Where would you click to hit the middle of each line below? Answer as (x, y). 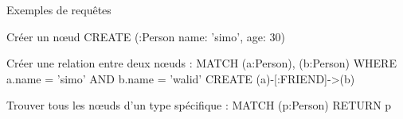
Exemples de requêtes (59, 10)
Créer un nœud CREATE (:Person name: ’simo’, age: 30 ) (146, 36)
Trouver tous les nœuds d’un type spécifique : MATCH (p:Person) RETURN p (199, 105)
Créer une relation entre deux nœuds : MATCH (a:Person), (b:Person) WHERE (201, 63)
